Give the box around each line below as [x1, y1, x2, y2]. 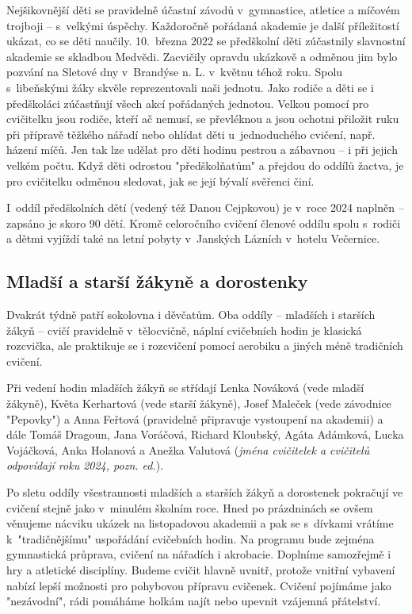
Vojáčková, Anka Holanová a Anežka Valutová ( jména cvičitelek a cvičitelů [6, 441, 370, 458]
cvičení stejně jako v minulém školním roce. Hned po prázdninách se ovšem [6, 499, 373, 516]
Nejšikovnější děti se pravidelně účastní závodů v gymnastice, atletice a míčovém [6, 2, 400, 17]
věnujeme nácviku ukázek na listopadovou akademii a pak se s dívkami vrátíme [6, 515, 394, 531]
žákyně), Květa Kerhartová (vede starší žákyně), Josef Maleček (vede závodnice [6, 395, 391, 412]
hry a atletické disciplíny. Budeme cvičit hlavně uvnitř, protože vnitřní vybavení [6, 562, 395, 578]
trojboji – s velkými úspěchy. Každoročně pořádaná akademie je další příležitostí [6, 17, 399, 33]
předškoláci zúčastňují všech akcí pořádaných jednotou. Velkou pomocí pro [6, 94, 369, 111]
